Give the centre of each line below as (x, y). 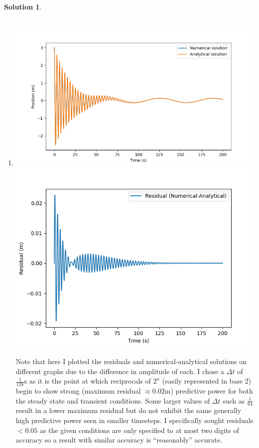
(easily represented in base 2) (207, 381)
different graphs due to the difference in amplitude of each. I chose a (120, 371)
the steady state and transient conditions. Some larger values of (113, 400)
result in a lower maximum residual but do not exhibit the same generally (129, 410)
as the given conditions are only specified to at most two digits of (139, 430)
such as (234, 400)
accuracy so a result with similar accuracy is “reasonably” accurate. (119, 440)
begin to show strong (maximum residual (78, 390)
